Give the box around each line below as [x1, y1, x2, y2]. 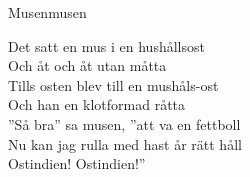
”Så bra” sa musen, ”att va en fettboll [8, 113, 241, 134]
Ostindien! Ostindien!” [8, 153, 146, 174]
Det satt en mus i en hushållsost [8, 35, 205, 56]
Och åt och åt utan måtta [8, 55, 167, 76]
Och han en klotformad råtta [8, 94, 186, 115]
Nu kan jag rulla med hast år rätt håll [8, 133, 242, 154]
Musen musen [8, 2, 87, 22]
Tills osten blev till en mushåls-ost [8, 74, 219, 95]
